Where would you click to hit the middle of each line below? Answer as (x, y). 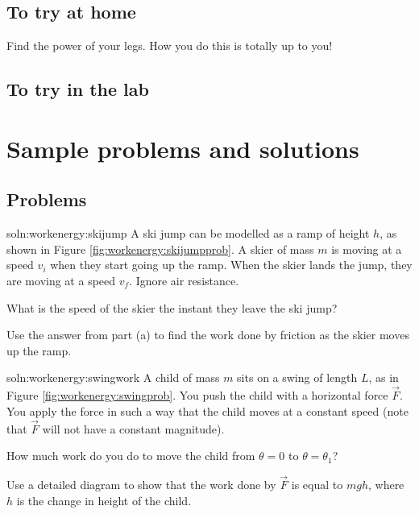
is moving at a (367, 249)
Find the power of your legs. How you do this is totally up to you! (170, 46)
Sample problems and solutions (183, 148)
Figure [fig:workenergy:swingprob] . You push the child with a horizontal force (197, 395)
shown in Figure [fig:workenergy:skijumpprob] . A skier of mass (160, 249)
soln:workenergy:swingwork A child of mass (113, 377)
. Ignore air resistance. (184, 280)
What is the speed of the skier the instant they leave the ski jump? (172, 307)
